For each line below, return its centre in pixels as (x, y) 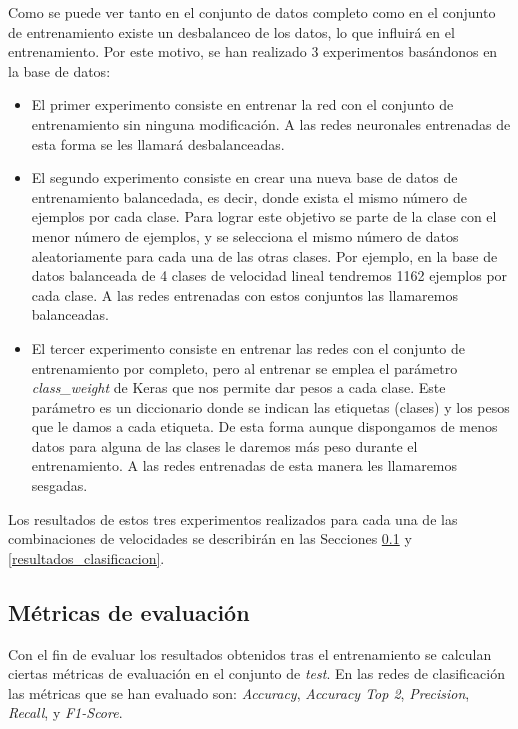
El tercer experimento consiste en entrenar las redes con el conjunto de (248, 347)
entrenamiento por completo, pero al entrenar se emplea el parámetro (244, 367)
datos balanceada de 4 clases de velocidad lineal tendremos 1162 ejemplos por (269, 275)
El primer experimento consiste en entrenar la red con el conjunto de (242, 104)
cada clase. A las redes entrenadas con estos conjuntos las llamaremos (244, 294)
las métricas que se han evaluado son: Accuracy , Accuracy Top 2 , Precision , (239, 692)
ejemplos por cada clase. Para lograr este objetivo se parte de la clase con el (264, 216)
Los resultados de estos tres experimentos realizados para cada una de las (233, 518)
